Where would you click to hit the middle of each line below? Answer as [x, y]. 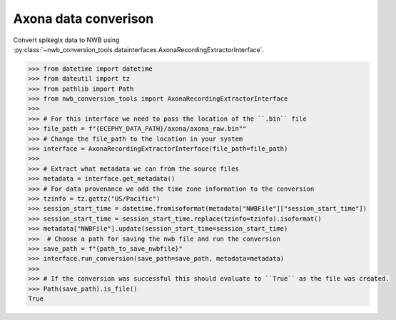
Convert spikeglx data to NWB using [66, 40]
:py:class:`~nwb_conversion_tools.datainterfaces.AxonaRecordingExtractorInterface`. [138, 49]
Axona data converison [83, 19]
